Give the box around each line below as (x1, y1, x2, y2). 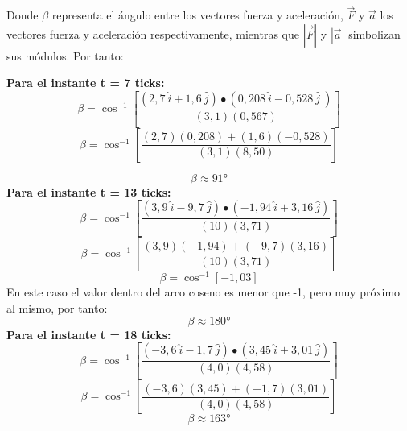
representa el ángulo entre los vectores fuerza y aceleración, (51, 6, 343, 23)
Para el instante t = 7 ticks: (6, 74, 165, 91)
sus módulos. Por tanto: (6, 47, 124, 64)
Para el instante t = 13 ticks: (6, 183, 171, 200)
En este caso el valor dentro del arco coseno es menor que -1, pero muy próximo (6, 284, 401, 300)
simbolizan (348, 25, 401, 42)
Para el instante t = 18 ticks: (6, 325, 171, 342)
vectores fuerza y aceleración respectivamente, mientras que (6, 25, 299, 42)
